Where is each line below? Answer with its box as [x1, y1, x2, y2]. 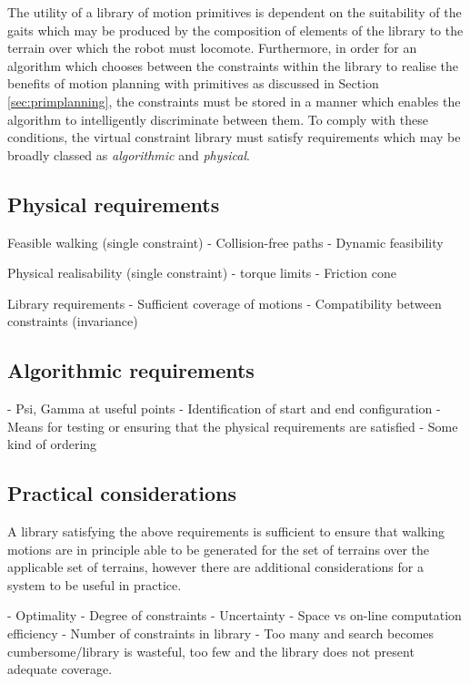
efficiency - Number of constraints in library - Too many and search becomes [7, 624, 435, 643]
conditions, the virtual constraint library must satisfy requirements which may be [7, 128, 461, 147]
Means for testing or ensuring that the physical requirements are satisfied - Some [7, 416, 458, 435]
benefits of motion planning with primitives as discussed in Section [7, 74, 379, 93]
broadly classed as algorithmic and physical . [7, 145, 250, 164]
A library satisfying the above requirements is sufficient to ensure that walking [7, 522, 445, 541]
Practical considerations [7, 479, 236, 507]
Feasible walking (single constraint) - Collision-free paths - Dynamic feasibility [7, 232, 444, 251]
